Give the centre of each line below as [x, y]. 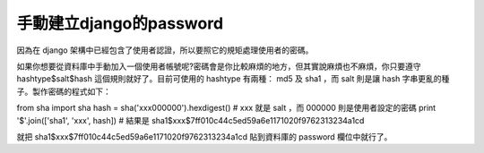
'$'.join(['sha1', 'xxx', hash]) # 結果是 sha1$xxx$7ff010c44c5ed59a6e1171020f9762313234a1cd [190, 120]
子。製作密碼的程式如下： [64, 91]
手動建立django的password [120, 23]
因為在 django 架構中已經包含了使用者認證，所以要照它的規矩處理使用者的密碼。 [165, 50]
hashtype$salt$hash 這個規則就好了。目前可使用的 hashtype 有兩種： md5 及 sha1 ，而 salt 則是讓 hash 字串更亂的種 [233, 79]
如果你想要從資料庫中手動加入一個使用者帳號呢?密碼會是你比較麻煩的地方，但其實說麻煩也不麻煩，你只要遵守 [219, 66]
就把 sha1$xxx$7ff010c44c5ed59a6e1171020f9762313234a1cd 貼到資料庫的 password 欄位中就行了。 [204, 136]
